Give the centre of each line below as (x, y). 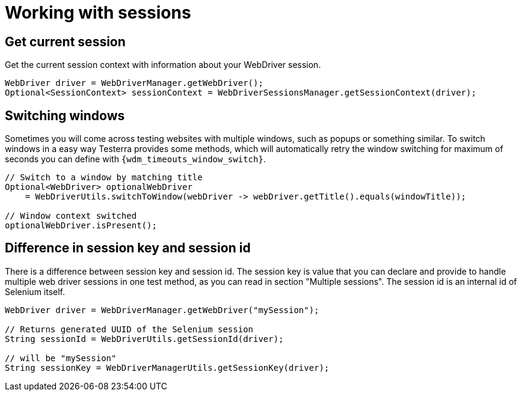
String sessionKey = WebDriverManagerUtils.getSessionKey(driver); (167, 367)
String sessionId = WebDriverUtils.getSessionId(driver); (144, 339)
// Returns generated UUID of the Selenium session (129, 329)
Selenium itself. (35, 291)
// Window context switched (71, 216)
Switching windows (65, 115)
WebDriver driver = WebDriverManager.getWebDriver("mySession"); (162, 310)
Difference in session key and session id (128, 248)
